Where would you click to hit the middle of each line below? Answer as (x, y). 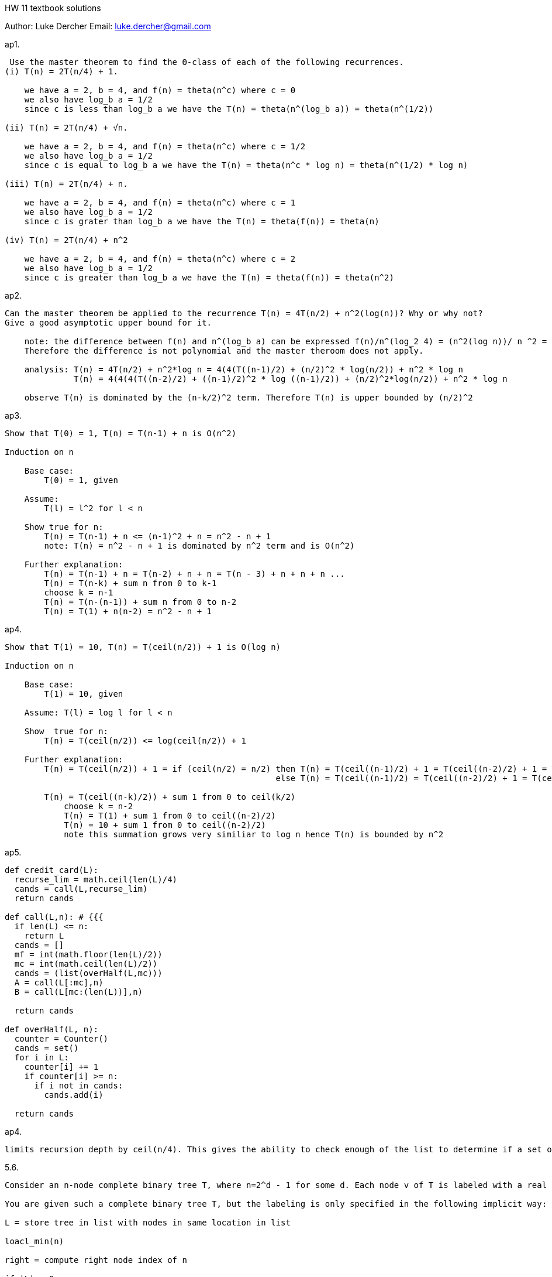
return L (44, 936)
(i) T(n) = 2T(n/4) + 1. (61, 71)
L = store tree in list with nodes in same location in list (148, 1223)
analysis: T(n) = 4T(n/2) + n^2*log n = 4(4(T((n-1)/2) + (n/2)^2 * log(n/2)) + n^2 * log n (244, 369)
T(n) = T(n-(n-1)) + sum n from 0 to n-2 (140, 602)
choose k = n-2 (99, 806)
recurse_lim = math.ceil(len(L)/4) (96, 879)
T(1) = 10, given (84, 694)
